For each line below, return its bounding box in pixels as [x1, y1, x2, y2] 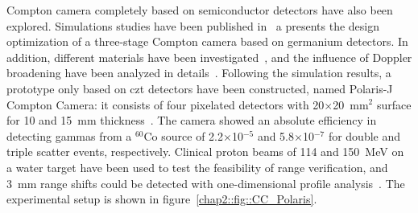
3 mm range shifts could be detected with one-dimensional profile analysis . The [6, 174, 405, 191]
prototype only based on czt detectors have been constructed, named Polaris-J [6, 80, 393, 96]
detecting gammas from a [6, 127, 132, 144]
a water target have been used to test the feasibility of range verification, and [6, 158, 388, 175]
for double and [328, 127, 401, 144]
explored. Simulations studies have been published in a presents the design [6, 17, 380, 34]
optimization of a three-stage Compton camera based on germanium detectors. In [6, 33, 408, 50]
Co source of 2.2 [143, 127, 223, 144]
